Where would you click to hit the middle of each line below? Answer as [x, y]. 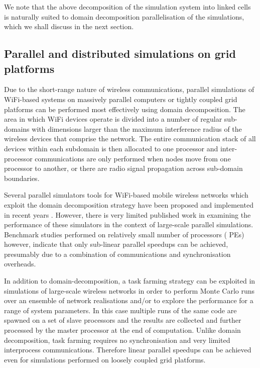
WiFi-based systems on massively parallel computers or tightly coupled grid [121, 99]
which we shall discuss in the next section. [69, 26]
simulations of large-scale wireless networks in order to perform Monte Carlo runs [129, 290]
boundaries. [22, 178]
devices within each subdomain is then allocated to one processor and [111, 148]
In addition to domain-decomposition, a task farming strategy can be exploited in [130, 281]
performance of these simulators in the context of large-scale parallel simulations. [129, 224]
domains [17, 128]
